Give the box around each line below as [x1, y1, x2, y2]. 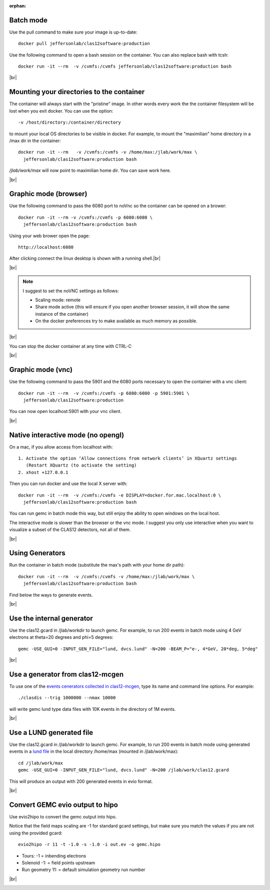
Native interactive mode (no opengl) [9, 430, 124, 439]
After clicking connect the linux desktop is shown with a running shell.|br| [9, 255, 161, 261]
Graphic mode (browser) [9, 190, 87, 198]
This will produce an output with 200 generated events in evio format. [9, 778, 153, 784]
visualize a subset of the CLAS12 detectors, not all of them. [9, 527, 131, 533]
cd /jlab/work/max [18, 760, 63, 766]
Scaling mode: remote [35, 297, 81, 303]
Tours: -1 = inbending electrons [21, 852, 86, 858]
